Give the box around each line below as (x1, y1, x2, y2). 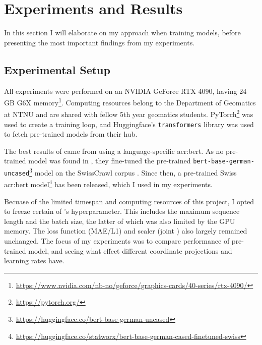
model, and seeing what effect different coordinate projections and (28, 245, 232, 256)
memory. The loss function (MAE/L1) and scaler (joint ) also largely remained (4, 225, 247, 236)
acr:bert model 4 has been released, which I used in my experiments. (4, 178, 213, 190)
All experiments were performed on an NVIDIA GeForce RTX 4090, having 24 (4, 85, 247, 96)
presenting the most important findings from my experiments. (4, 37, 195, 47)
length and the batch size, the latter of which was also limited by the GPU (4, 215, 235, 226)
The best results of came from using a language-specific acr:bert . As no (4, 145, 224, 156)
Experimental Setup (4, 62, 110, 77)
